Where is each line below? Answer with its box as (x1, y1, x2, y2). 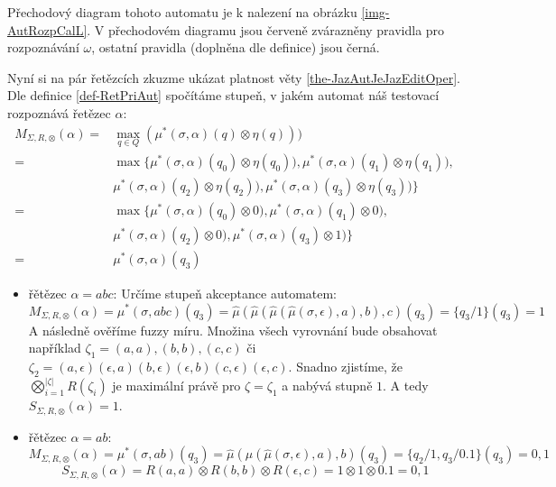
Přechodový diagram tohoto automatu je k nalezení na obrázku (7, 3, 357, 21)
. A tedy (383, 376, 429, 395)
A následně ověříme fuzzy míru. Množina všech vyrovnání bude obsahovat (28, 320, 438, 339)
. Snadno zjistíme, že (288, 356, 403, 375)
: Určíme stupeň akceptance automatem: (113, 283, 338, 302)
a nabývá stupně (282, 376, 373, 395)
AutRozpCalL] (7, 20, 88, 39)
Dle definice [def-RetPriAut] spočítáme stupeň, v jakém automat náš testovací (7, 86, 440, 105)
